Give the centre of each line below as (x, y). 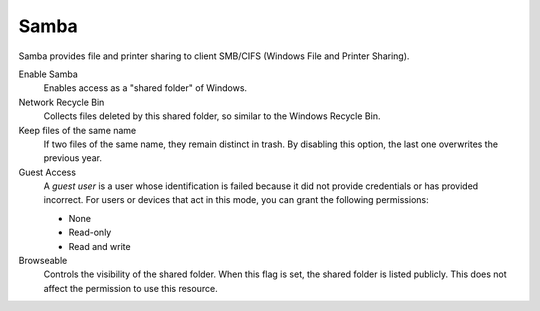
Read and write (99, 246)
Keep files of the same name (77, 130)
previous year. (72, 158)
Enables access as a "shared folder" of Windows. (145, 88)
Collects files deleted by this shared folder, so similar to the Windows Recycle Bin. (212, 116)
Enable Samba (48, 74)
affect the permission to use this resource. (131, 288)
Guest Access (47, 172)
